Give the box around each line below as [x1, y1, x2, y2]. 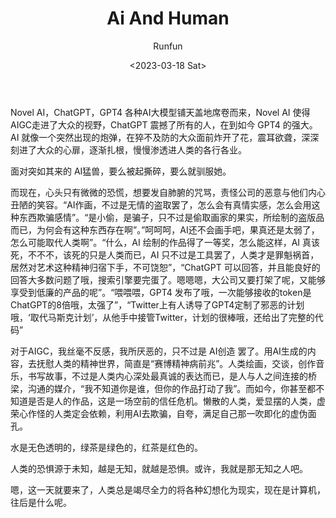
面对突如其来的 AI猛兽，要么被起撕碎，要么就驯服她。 [10, 165, 232, 177]
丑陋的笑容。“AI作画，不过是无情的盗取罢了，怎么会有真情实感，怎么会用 [10, 198, 312, 211]
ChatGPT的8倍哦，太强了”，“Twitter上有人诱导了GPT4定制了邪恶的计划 [10, 298, 305, 311]
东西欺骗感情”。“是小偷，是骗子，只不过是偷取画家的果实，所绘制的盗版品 [18, 211, 325, 223]
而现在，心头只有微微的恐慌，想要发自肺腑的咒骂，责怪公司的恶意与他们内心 [10, 186, 326, 198]
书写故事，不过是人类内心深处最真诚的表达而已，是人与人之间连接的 [27, 370, 308, 382]
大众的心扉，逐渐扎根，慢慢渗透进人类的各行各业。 [36, 143, 247, 156]
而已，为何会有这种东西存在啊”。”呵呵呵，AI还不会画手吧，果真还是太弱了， [10, 223, 320, 236]
